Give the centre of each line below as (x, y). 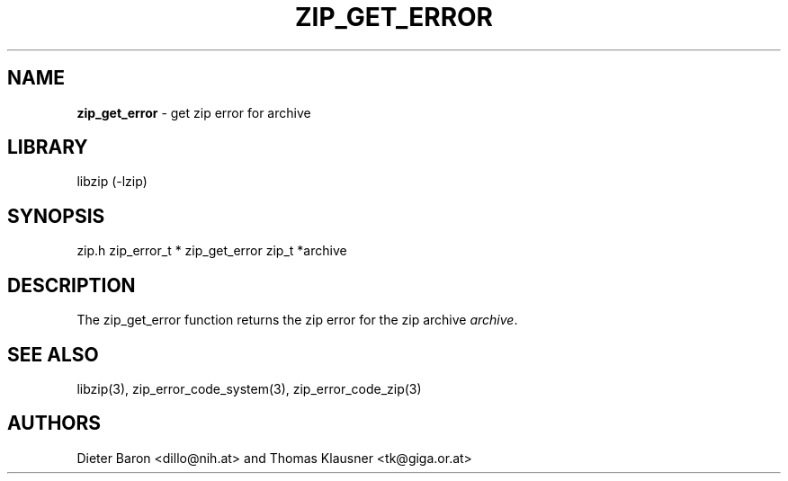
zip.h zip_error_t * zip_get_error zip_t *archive (212, 251)
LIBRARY (48, 147)
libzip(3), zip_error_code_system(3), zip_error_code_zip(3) (249, 388)
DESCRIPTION (72, 285)
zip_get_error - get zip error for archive (194, 112)
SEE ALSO (53, 354)
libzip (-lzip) (112, 182)
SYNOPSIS (56, 216)
